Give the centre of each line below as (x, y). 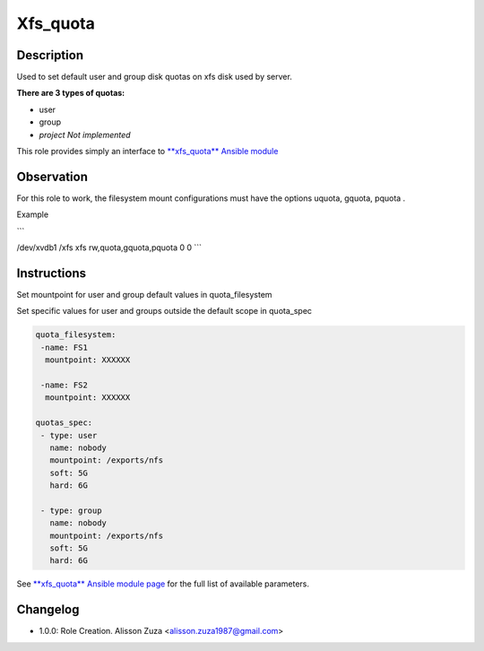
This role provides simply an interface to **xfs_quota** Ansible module (147, 152)
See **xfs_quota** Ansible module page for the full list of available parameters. (163, 584)
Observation (52, 176)
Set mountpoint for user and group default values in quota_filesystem (144, 295)
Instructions (52, 273)
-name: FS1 (65, 347)
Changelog (48, 610)
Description (50, 55)
